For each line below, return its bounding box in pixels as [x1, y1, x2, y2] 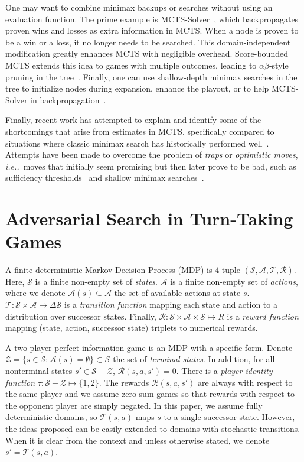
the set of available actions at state [114, 287, 241, 299]
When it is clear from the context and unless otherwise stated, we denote [5, 434, 270, 446]
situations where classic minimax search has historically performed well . [5, 136, 269, 149]
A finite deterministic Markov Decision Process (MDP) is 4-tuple [5, 263, 240, 276]
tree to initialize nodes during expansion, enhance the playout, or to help [5, 82, 269, 95]
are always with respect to [198, 376, 293, 388]
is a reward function [227, 310, 299, 322]
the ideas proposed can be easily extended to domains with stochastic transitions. [5, 422, 300, 434]
